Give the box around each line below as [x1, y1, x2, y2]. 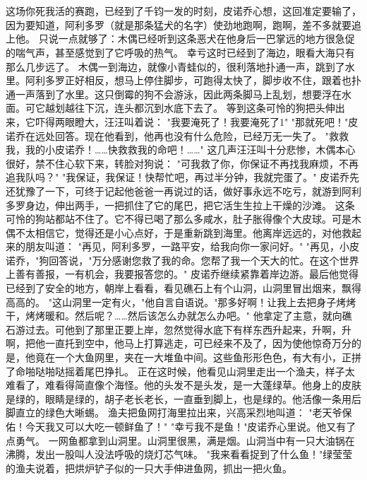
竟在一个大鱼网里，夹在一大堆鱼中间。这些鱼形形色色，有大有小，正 [35, 350, 351, 365]
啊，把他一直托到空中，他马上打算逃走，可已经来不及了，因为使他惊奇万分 [6, 336, 351, 351]
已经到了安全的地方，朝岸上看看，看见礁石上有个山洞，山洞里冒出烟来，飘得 [6, 281, 361, 295]
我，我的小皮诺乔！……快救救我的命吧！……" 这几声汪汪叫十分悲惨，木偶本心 [6, 142, 356, 157]
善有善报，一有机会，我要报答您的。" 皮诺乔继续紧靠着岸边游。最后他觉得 [15, 267, 359, 281]
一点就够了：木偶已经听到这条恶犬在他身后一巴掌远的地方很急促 [58, 31, 355, 46]
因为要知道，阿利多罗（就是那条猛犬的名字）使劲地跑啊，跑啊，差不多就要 [6, 17, 351, 32]
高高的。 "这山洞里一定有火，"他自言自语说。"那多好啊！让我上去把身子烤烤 [6, 294, 356, 309]
